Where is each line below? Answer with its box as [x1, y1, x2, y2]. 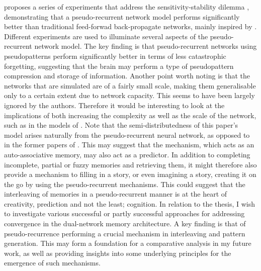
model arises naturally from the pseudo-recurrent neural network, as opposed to [4, 129, 250, 140]
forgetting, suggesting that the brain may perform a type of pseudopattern [4, 60, 234, 71]
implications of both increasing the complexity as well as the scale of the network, [4, 110, 256, 120]
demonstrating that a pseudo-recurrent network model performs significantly [4, 11, 240, 22]
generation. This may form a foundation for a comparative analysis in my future [4, 238, 251, 248]
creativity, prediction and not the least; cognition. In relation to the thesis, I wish [4, 198, 255, 209]
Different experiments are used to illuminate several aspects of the [4, 31, 208, 41]
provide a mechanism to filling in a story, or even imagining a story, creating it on [4, 169, 256, 179]
